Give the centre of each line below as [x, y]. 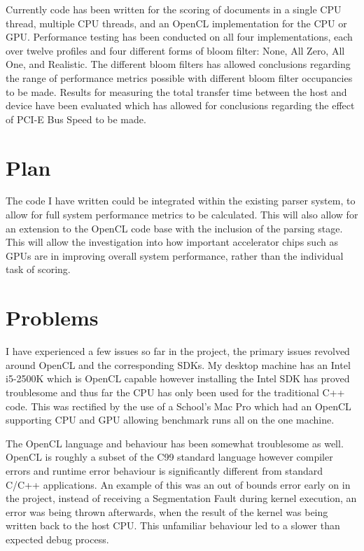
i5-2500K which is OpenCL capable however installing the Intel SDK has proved [178, 378]
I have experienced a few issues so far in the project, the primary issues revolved [178, 351]
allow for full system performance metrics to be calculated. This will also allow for [182, 215]
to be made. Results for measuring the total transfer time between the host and [176, 91]
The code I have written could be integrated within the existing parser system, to [181, 201]
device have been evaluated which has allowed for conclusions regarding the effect [180, 105]
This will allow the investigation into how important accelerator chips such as [172, 242]
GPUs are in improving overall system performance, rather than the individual [175, 255]
